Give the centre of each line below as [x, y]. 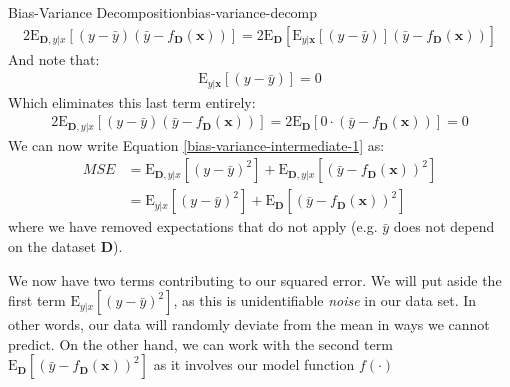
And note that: [54, 58]
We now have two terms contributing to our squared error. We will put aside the [255, 279]
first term [37, 300]
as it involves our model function [254, 364]
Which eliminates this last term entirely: [132, 101]
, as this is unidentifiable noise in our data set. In [325, 300]
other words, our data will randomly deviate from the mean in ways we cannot [249, 324]
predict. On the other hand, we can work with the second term [200, 343]
